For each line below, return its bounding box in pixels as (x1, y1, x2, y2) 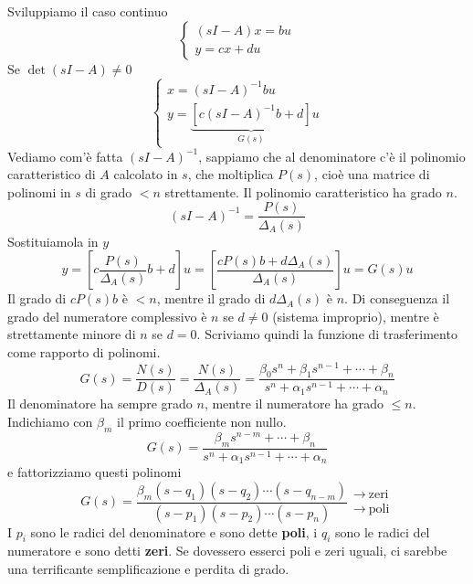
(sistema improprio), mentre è (272, 306, 439, 325)
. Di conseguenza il (344, 289, 450, 308)
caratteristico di (7, 165, 96, 184)
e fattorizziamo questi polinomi (7, 462, 182, 482)
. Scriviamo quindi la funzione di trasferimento (196, 324, 457, 344)
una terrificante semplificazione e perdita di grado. (7, 559, 289, 579)
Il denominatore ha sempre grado (7, 394, 193, 413)
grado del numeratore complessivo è (7, 306, 207, 325)
